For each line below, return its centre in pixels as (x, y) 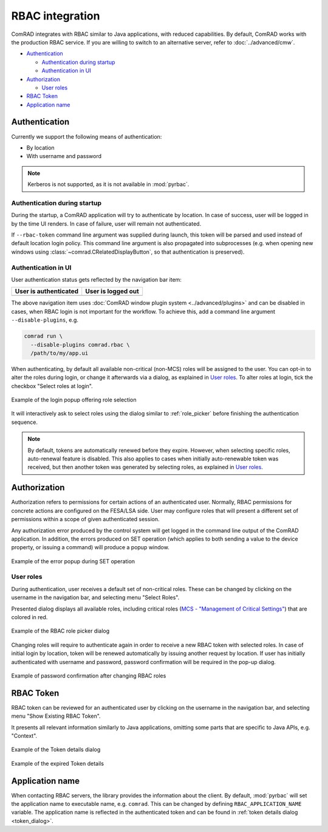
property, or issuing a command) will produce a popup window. (90, 547)
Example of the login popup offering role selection (74, 400)
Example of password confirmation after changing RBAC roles (89, 676)
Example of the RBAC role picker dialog (60, 631)
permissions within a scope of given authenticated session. (85, 519)
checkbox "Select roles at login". (52, 386)
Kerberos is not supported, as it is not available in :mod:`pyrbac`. (108, 184)
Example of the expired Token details (58, 763)
